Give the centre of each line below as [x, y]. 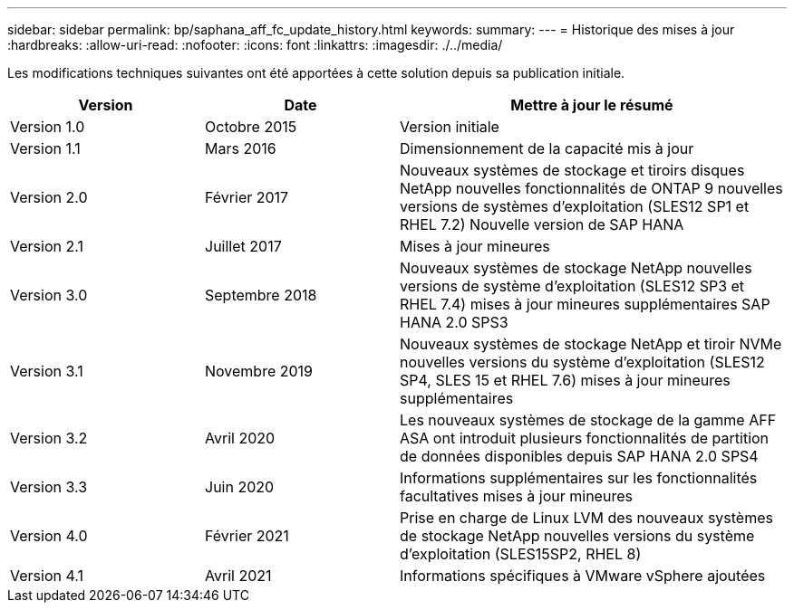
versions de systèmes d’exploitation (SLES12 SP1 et [575, 206]
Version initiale [450, 127]
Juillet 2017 [243, 246]
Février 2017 [247, 197]
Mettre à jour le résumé [592, 105]
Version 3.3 [49, 487]
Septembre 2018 [261, 295]
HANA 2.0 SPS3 [454, 322]
